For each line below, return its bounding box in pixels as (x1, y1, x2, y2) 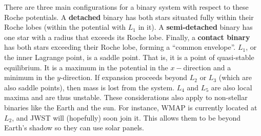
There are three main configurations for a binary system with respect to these (4, 2, 249, 12)
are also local (211, 82, 252, 92)
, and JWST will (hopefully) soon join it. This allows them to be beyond (12, 112, 240, 123)
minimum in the (4, 72, 55, 83)
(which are (218, 72, 252, 83)
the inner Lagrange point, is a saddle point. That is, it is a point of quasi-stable (4, 51, 254, 62)
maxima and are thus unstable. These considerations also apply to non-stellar (4, 92, 248, 103)
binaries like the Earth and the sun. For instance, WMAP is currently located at (4, 102, 257, 112)
